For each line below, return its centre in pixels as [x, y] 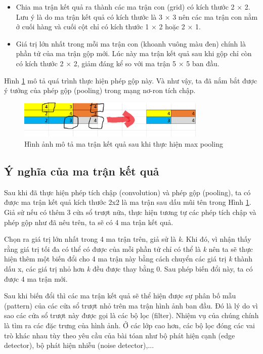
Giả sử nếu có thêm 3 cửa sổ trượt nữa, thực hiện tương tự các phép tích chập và [130, 212]
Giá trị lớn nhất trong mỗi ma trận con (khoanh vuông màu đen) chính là [131, 43]
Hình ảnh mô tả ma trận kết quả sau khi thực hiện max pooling [124, 144]
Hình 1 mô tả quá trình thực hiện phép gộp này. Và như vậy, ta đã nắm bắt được [131, 80]
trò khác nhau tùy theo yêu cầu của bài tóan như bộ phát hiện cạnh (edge [120, 335]
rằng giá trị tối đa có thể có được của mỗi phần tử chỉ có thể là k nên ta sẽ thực [128, 249]
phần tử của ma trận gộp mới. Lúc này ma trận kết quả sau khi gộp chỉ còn [134, 53]
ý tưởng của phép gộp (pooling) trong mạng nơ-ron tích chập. [100, 90]
